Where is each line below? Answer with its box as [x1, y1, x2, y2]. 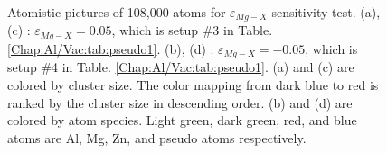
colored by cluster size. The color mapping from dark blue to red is [7, 75, 379, 94]
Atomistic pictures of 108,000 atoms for [7, 3, 226, 21]
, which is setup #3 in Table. [111, 21, 273, 40]
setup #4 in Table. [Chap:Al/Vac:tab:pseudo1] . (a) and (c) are [7, 58, 354, 76]
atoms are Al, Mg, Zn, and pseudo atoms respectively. [7, 128, 307, 147]
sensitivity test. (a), [271, 3, 381, 21]
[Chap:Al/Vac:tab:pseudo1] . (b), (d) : [7, 39, 214, 58]
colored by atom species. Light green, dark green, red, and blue [7, 111, 357, 130]
